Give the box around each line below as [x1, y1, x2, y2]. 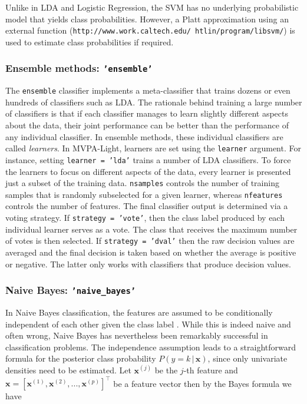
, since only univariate [207, 352, 288, 365]
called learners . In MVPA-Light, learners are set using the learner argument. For [5, 142, 301, 154]
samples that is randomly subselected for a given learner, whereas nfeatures [5, 188, 283, 200]
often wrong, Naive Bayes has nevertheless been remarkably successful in [5, 329, 268, 342]
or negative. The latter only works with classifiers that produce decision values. [5, 257, 291, 270]
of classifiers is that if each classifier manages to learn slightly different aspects [5, 107, 288, 120]
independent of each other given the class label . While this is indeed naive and [5, 317, 291, 330]
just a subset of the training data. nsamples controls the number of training [5, 177, 279, 189]
